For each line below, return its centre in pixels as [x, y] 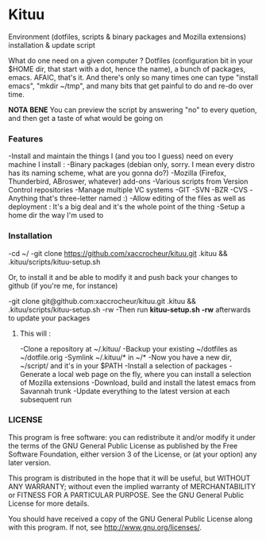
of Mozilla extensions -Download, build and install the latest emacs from [138, 383]
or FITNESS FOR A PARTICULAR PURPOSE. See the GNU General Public [126, 495]
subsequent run [46, 399]
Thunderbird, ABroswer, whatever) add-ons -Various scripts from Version [128, 181]
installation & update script [52, 45]
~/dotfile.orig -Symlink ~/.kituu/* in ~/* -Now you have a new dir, [125, 357]
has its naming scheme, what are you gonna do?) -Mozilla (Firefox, [117, 173]
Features [26, 138]
